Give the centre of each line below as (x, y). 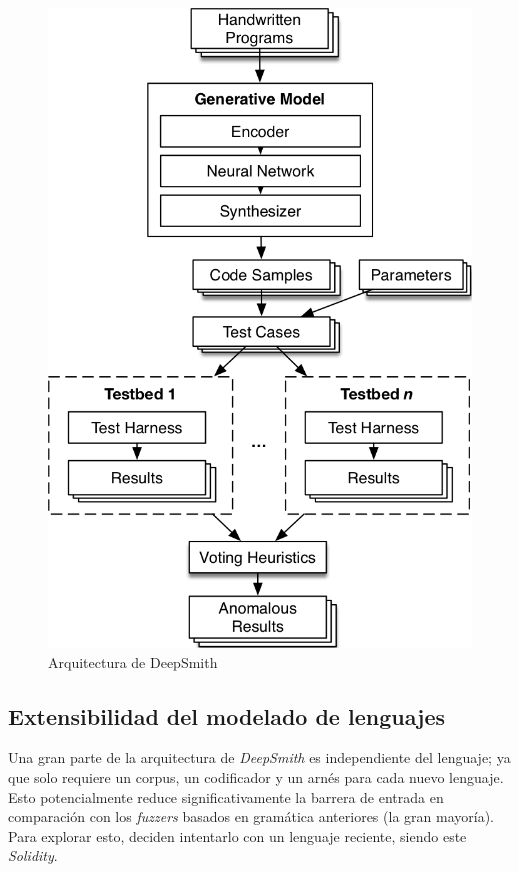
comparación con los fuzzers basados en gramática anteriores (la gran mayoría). (251, 816)
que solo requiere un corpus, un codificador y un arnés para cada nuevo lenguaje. (256, 777)
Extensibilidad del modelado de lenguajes (227, 715)
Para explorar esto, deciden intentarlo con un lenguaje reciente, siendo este (237, 835)
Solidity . (33, 855)
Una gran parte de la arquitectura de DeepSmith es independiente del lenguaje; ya (259, 757)
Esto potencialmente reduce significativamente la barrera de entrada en (226, 796)
